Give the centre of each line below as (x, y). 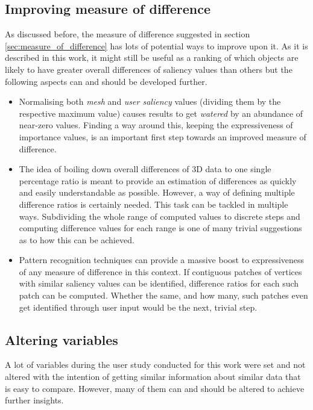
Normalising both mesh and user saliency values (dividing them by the (150, 101)
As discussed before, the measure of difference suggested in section (128, 34)
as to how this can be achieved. (77, 239)
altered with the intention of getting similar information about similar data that (153, 377)
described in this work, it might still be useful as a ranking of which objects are (152, 57)
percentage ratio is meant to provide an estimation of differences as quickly (158, 180)
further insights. (34, 400)
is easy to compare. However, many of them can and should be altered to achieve (155, 388)
